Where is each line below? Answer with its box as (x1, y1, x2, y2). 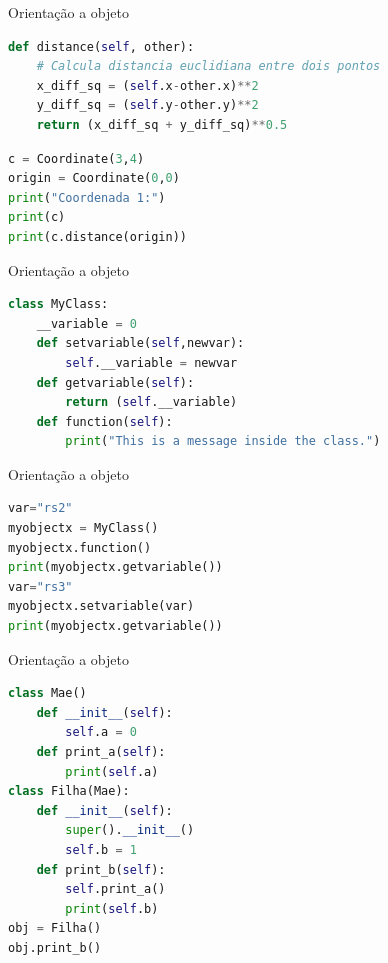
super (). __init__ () (65, 823, 195, 838)
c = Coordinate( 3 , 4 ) (8, 151, 145, 166)
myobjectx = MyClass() (8, 521, 159, 536)
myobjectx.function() (8, 540, 152, 555)
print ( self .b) (65, 901, 159, 916)
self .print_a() (65, 882, 166, 897)
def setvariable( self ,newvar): (36, 336, 245, 351)
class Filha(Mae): (8, 784, 130, 799)
